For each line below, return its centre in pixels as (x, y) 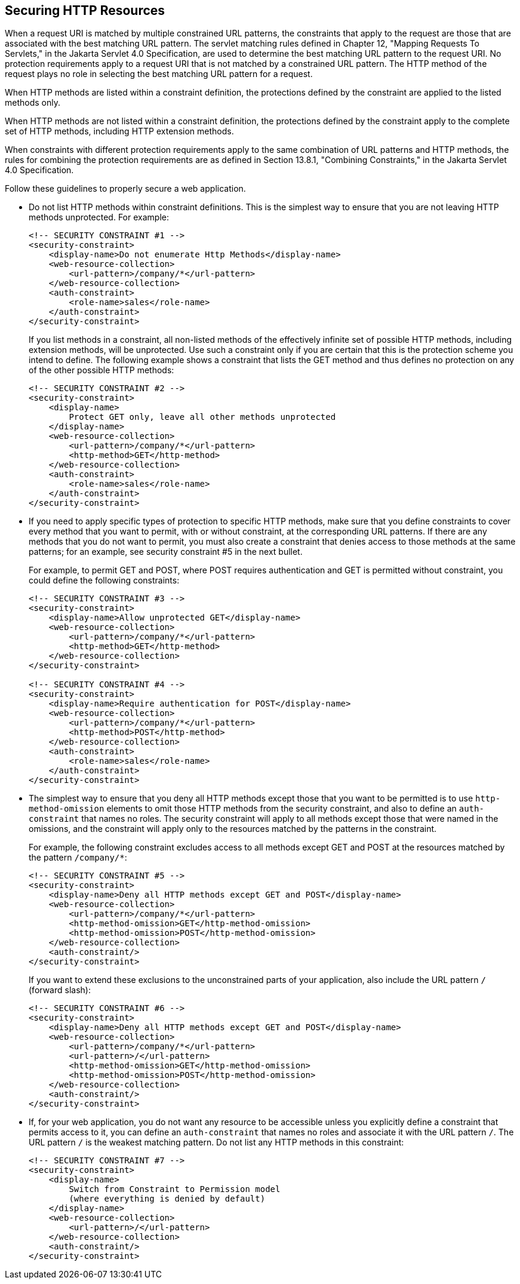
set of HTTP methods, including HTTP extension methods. (119, 131)
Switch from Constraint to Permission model (175, 1189)
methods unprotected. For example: (99, 217)
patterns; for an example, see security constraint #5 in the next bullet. (166, 552)
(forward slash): (60, 990)
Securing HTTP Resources (85, 10)
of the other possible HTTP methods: (101, 370)
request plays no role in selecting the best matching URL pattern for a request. (159, 74)
